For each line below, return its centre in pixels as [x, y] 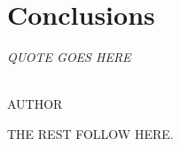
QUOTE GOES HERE [69, 57]
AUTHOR [35, 104]
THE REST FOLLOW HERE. [90, 133]
